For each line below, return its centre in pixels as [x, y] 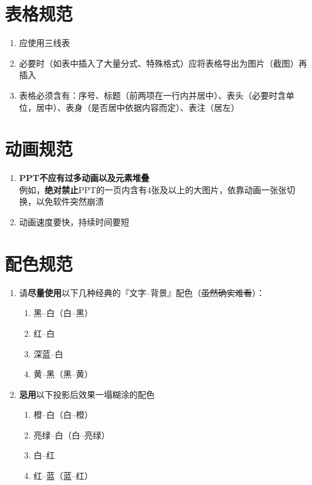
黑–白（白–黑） [63, 313]
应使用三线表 [44, 43]
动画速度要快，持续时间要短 [74, 222]
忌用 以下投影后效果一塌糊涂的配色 [87, 394]
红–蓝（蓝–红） [63, 476]
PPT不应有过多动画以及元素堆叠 [84, 178]
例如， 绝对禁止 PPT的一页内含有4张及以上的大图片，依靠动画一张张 [153, 189]
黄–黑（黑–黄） [63, 374]
